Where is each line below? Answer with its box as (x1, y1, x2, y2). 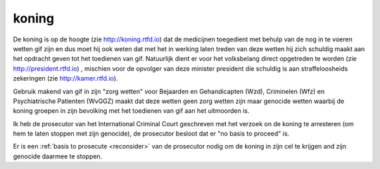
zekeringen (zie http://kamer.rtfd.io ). (13, 74, 118, 83)
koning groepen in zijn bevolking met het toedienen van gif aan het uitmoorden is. (13, 107, 250, 115)
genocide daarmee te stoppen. (13, 151, 103, 161)
